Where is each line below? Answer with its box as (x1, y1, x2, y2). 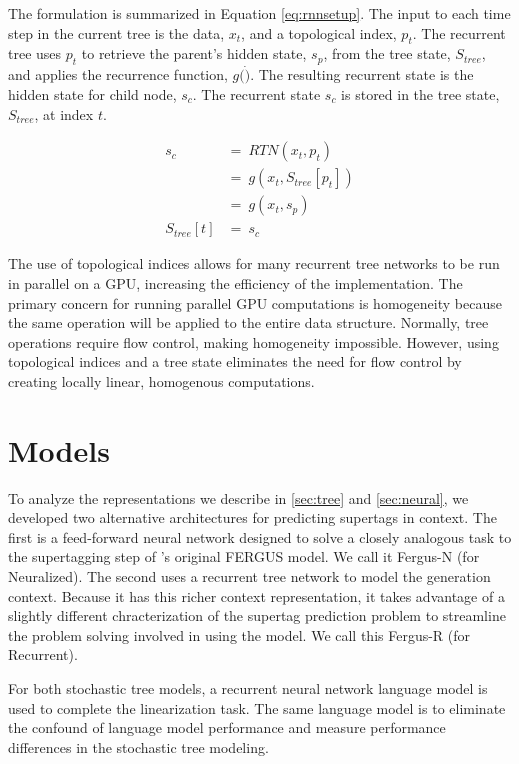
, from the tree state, (323, 43, 451, 64)
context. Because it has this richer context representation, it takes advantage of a (8, 585, 505, 606)
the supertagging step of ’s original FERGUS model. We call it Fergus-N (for (8, 546, 480, 567)
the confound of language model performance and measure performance (8, 717, 446, 738)
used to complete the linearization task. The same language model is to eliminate (8, 697, 506, 718)
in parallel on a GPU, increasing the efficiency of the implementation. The (8, 272, 463, 293)
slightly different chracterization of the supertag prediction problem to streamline (8, 605, 506, 626)
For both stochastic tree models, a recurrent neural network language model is (8, 677, 488, 698)
